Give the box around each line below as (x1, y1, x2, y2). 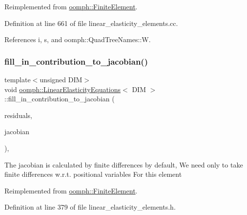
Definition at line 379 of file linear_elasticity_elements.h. (4, 202, 176, 212)
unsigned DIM (40, 74, 82, 84)
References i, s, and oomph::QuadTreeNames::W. (4, 34, 151, 45)
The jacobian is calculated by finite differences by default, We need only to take (4, 159, 243, 169)
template (4, 74, 31, 84)
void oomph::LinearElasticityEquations (4, 84, 121, 94)
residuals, (4, 110, 32, 120)
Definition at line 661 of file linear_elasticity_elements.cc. (4, 18, 178, 28)
